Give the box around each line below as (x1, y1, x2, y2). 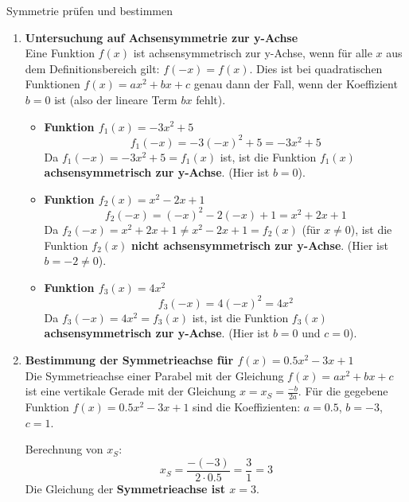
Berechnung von (25, 441, 103, 457)
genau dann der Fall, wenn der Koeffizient (193, 76, 398, 92)
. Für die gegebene (298, 383, 388, 399)
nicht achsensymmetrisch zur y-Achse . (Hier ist (131, 236, 388, 253)
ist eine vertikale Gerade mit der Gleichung (25, 383, 236, 399)
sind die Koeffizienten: (193, 399, 301, 415)
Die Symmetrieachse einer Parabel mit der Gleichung (25, 367, 284, 383)
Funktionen (25, 76, 80, 92)
